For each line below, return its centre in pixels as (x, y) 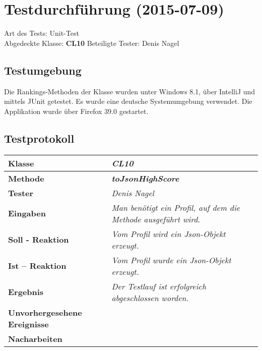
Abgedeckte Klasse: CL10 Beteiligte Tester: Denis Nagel (92, 43)
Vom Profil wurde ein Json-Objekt (171, 260)
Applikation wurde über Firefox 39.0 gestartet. (76, 111)
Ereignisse (28, 324)
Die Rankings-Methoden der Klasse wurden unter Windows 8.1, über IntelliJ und (130, 91)
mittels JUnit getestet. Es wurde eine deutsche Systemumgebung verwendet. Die (128, 101)
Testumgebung (43, 70)
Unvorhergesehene (45, 312)
